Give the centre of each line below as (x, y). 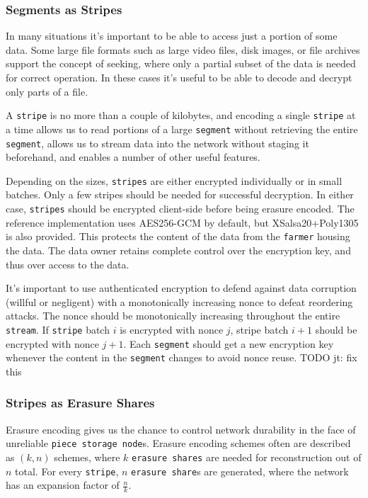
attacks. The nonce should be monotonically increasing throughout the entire (173, 316)
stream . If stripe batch (58, 329)
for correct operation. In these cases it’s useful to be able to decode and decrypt (179, 77)
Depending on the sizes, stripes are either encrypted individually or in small (174, 180)
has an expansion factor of (63, 485)
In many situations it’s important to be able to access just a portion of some (172, 36)
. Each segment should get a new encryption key (229, 343)
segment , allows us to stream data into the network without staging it (157, 143)
